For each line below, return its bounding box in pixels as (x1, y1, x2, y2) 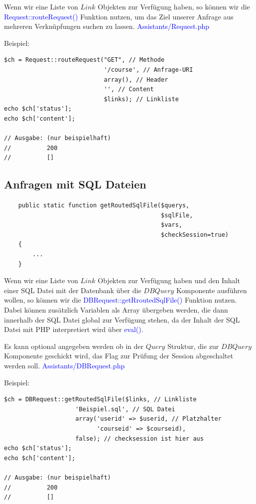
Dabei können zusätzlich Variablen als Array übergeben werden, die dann (4, 305, 228, 315)
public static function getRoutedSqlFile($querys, (18, 202, 190, 209)
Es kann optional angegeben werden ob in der (4, 340, 143, 351)
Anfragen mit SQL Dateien (4, 176, 146, 192)
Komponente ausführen (176, 285, 247, 295)
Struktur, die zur (167, 340, 219, 351)
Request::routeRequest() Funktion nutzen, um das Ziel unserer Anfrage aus (4, 11, 234, 21)
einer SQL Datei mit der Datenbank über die (4, 285, 141, 295)
